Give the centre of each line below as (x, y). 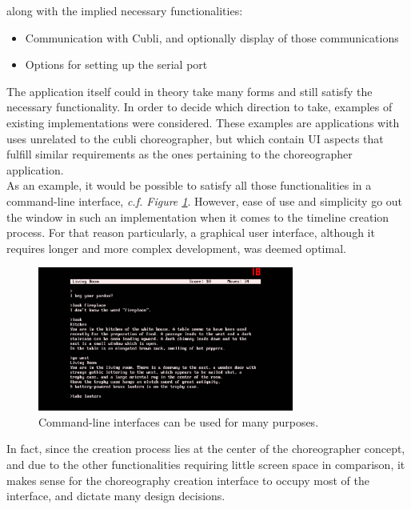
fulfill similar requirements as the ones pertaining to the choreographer (180, 154)
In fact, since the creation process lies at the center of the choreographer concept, (206, 449)
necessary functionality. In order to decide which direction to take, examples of (200, 107)
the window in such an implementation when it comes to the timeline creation (198, 216)
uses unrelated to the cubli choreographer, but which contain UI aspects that (195, 138)
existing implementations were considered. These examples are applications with (203, 122)
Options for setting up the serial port (116, 64)
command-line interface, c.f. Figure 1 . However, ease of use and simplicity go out (205, 200)
